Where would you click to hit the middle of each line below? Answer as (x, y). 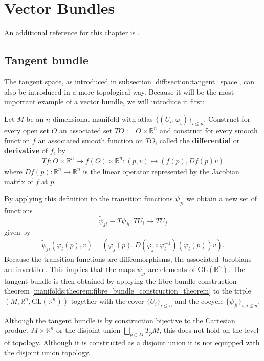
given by (17, 232)
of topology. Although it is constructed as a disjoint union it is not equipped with (132, 342)
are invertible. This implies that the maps (70, 269)
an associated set (86, 130)
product (16, 330)
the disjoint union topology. (47, 352)
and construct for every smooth (208, 130)
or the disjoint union (89, 330)
